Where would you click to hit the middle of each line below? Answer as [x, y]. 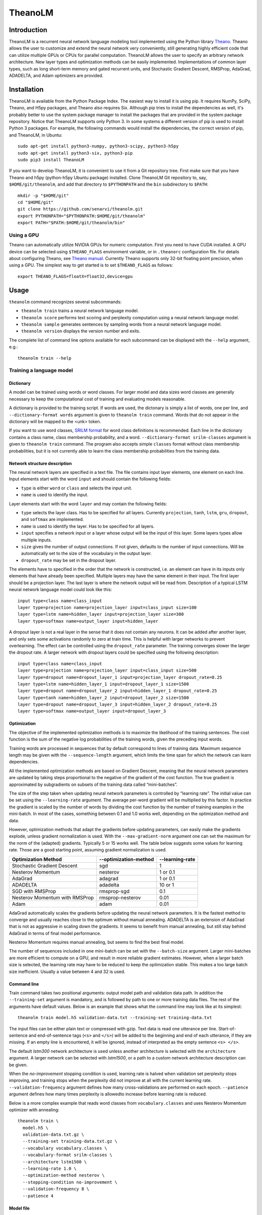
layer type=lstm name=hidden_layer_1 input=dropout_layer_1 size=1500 [103, 684]
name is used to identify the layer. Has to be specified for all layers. [88, 526]
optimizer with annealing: [34, 1110]
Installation [26, 89]
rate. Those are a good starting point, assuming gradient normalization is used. [88, 850]
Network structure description [41, 463]
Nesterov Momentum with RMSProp [53, 898]
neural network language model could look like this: [61, 590]
